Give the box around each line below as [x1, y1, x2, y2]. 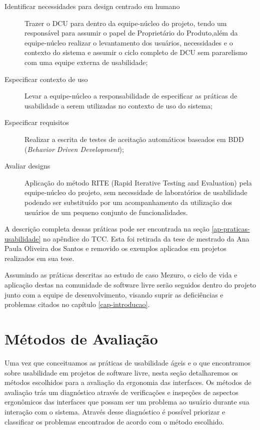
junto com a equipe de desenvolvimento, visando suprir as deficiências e [4, 289, 223, 299]
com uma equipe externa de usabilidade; [24, 56, 148, 67]
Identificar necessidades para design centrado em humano [4, 1, 180, 11]
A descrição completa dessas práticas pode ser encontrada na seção [4, 223, 209, 234]
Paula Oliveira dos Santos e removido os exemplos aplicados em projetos [4, 243, 226, 253]
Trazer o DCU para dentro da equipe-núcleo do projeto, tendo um [24, 17, 227, 28]
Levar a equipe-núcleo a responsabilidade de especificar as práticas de [24, 90, 237, 101]
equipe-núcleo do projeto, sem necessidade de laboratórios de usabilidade [24, 187, 247, 197]
